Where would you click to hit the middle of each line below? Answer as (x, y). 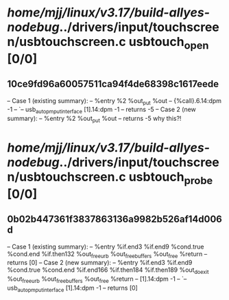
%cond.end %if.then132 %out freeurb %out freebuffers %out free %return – (107, 254)
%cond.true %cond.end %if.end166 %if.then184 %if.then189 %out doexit (108, 271)
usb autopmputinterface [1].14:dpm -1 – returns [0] (73, 288)
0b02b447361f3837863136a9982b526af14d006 (115, 219)
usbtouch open (169, 43)
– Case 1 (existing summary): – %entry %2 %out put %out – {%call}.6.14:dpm (114, 101)
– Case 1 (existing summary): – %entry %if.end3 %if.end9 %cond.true (106, 246)
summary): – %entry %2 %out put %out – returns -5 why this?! (94, 119)
